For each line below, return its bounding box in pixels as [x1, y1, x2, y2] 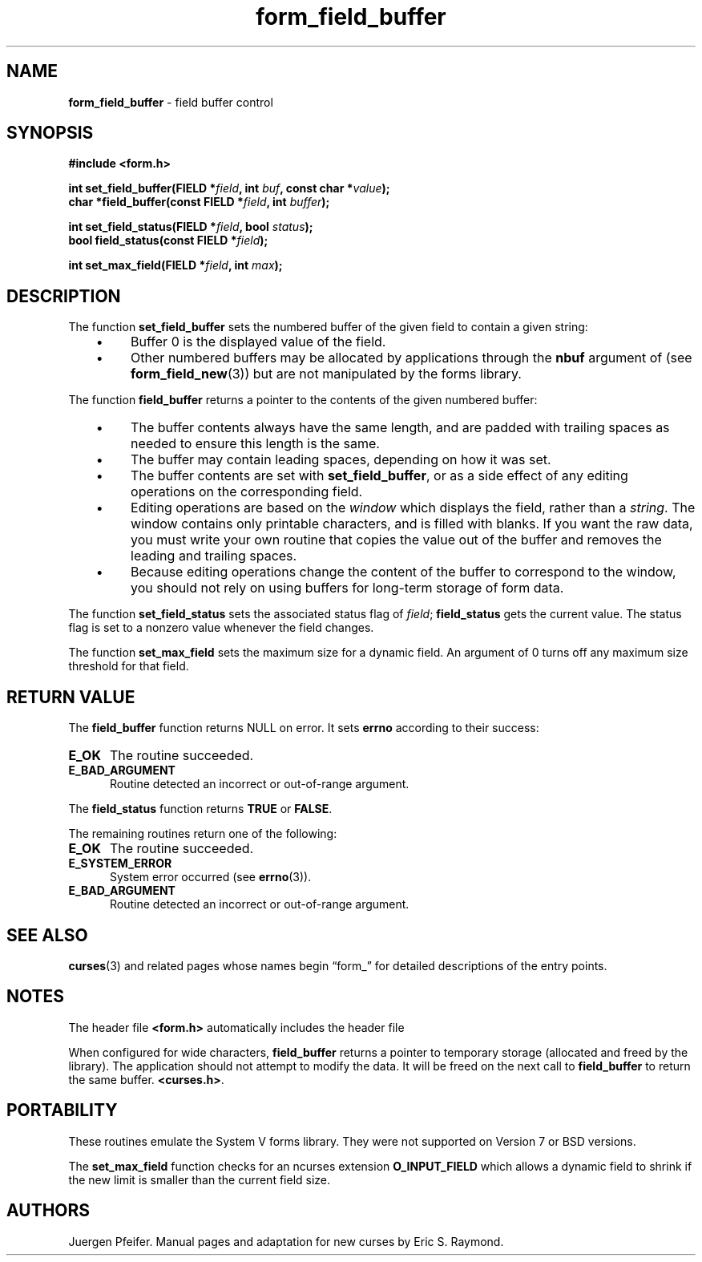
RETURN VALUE [6, 686, 135, 707]
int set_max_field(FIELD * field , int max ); [68, 258, 283, 273]
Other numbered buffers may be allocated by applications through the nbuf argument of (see [131, 350, 692, 366]
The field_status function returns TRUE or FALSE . [68, 802, 333, 816]
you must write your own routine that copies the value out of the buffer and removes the [131, 532, 662, 548]
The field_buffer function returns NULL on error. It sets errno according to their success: [68, 721, 539, 735]
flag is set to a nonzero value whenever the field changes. [68, 621, 374, 635]
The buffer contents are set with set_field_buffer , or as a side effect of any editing [131, 467, 628, 484]
